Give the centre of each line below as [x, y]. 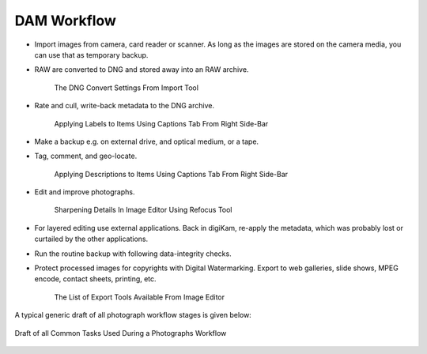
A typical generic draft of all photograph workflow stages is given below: [133, 315]
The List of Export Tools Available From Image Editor [140, 297]
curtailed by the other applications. [91, 239]
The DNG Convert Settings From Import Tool [127, 88]
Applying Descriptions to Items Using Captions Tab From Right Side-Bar [171, 174]
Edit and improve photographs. [85, 192]
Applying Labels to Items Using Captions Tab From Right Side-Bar [161, 123]
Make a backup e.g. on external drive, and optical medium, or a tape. [147, 141]
